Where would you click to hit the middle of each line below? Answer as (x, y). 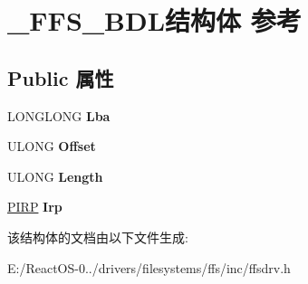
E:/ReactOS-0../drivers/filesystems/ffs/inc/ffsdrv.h (149, 267)
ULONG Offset (52, 146)
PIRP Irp (35, 207)
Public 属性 (61, 77)
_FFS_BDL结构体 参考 (154, 20)
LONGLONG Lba (59, 115)
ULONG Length (55, 176)
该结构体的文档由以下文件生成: (98, 237)
